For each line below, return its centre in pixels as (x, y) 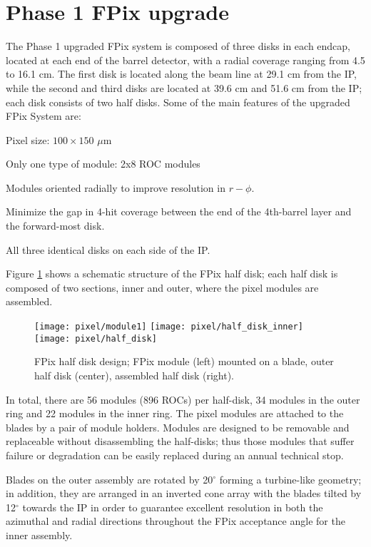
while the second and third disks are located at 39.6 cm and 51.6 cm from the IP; (184, 87)
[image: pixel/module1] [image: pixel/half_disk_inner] (169, 327)
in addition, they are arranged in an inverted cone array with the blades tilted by (184, 493)
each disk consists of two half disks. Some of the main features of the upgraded (178, 102)
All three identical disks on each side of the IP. (108, 249)
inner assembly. (39, 535)
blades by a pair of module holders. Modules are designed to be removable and (178, 427)
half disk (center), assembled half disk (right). (134, 375)
